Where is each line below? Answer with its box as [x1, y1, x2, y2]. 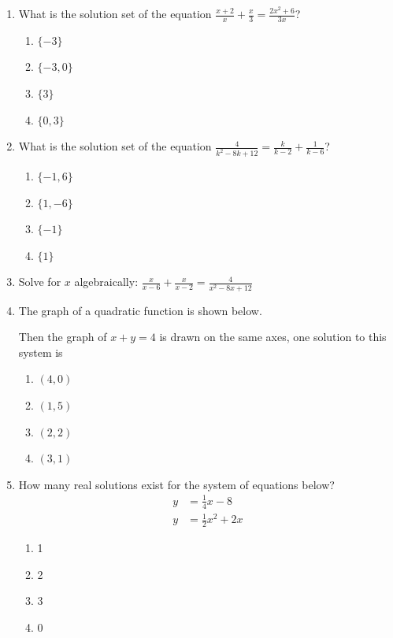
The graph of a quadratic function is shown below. [18, 302, 262, 318]
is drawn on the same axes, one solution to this [159, 328, 387, 345]
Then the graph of [18, 328, 107, 345]
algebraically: [74, 273, 139, 290]
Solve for [18, 273, 61, 290]
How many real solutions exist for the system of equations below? [18, 476, 335, 492]
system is [18, 343, 63, 360]
